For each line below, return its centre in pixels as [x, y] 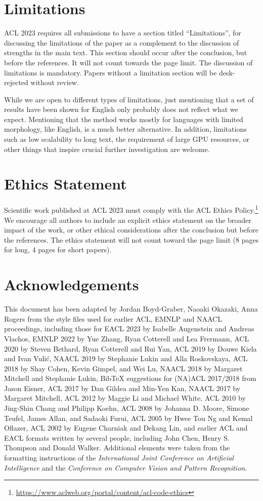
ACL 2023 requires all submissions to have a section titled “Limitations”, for [123, 33]
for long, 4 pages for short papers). [58, 249]
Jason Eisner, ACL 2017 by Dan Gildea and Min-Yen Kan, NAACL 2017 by [122, 388]
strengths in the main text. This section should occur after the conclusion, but [126, 52]
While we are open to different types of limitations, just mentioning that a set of [129, 99]
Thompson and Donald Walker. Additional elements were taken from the [117, 448]
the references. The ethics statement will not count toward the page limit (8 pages [131, 239]
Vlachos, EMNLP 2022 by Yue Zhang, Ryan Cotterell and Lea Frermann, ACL [127, 338]
